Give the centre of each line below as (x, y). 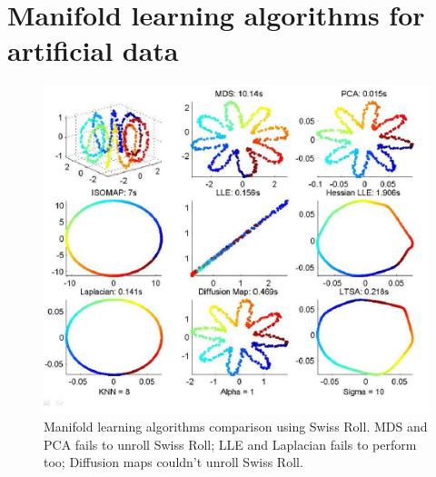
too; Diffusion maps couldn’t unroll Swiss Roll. (173, 462)
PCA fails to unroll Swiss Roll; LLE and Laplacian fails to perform (230, 444)
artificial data (93, 50)
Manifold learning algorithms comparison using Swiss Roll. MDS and (236, 427)
